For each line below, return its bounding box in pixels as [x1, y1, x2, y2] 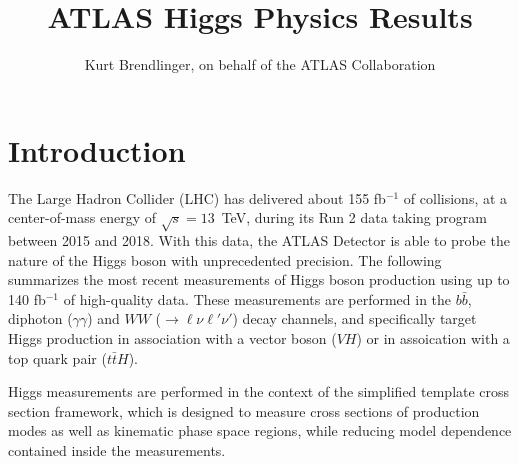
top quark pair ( [8, 347, 107, 368]
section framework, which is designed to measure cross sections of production [8, 400, 480, 421]
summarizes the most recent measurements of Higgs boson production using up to [8, 269, 510, 290]
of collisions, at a [403, 187, 508, 208]
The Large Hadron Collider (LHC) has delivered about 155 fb [8, 187, 386, 208]
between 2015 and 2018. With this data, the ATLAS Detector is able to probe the [8, 230, 510, 251]
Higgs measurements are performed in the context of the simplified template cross [8, 381, 510, 402]
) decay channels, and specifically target [232, 308, 477, 329]
